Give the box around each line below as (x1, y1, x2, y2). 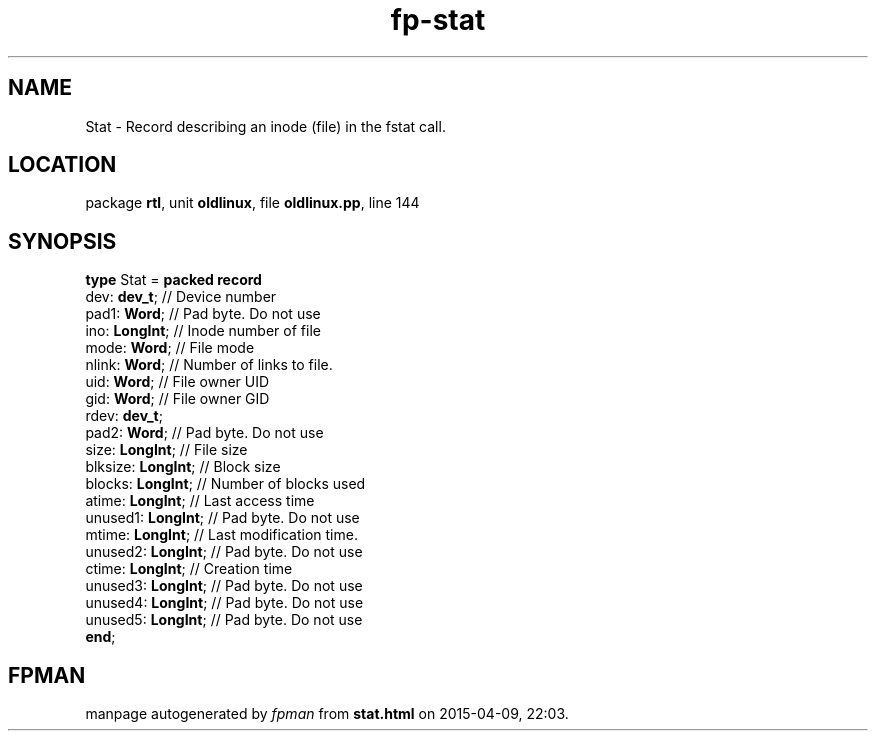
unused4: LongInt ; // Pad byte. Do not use (85, 594, 364, 612)
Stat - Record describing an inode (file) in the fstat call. (85, 117, 446, 135)
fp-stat (390, 3, 486, 37)
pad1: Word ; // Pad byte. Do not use (85, 305, 321, 323)
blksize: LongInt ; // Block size (85, 458, 281, 476)
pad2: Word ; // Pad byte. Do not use (85, 424, 324, 442)
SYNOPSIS (8, 228, 117, 254)
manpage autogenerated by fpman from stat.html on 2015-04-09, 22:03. (85, 705, 569, 723)
